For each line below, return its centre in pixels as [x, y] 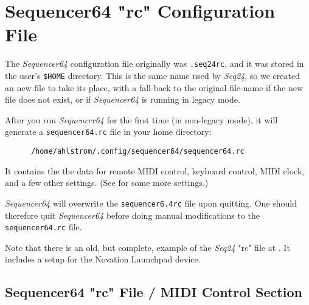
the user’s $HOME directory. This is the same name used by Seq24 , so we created [152, 75]
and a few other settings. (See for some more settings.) [107, 183]
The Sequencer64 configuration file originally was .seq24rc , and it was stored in [154, 63]
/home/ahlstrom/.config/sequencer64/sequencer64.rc [137, 152]
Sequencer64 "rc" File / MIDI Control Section [154, 292]
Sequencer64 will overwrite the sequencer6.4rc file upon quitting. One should [151, 203]
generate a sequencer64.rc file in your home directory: [108, 132]
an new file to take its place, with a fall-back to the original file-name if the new [154, 87]
